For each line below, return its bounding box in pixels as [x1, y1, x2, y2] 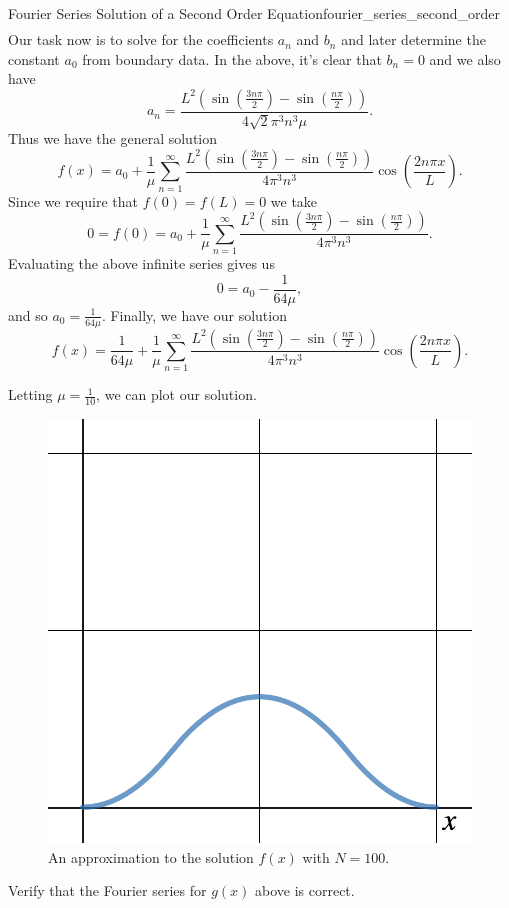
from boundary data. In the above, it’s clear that [82, 48, 382, 69]
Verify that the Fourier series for [8, 880, 207, 901]
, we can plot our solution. [96, 384, 257, 405]
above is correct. [255, 880, 355, 901]
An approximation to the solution [48, 846, 254, 867]
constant [8, 48, 60, 69]
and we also [429, 48, 501, 69]
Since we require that [8, 190, 138, 211]
